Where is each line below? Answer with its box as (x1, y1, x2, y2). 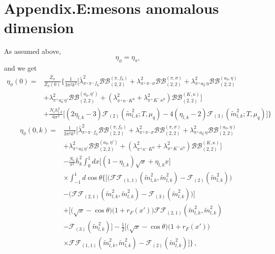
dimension (4, 17, 74, 38)
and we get (4, 62, 37, 73)
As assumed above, (4, 46, 61, 56)
